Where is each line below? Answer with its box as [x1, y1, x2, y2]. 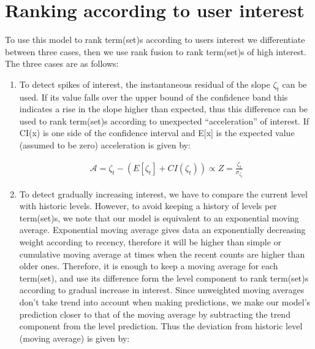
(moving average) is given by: [19, 331, 130, 344]
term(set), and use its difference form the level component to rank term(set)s [19, 271, 309, 284]
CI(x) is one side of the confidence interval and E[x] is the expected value [19, 126, 295, 139]
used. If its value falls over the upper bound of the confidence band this [19, 90, 288, 103]
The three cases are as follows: [5, 57, 119, 70]
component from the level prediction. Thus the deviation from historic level [19, 320, 303, 332]
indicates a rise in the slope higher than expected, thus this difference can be [19, 102, 308, 115]
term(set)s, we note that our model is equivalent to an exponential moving [19, 211, 299, 224]
